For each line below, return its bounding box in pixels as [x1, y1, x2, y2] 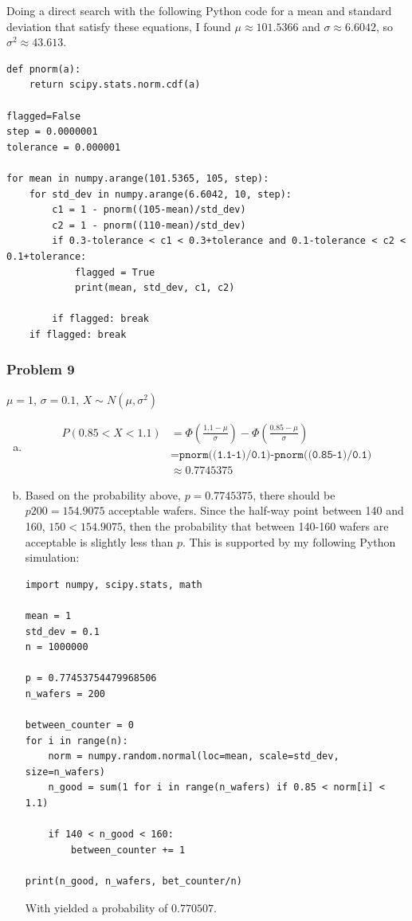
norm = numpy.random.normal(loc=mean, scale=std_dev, [48, 751, 339, 762]
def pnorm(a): [6, 63, 81, 75]
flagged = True [74, 266, 155, 278]
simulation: [25, 549, 80, 566]
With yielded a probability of [25, 899, 168, 915]
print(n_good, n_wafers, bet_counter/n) [25, 876, 242, 888]
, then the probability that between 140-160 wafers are [122, 517, 389, 534]
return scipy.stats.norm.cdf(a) [29, 79, 201, 91]
